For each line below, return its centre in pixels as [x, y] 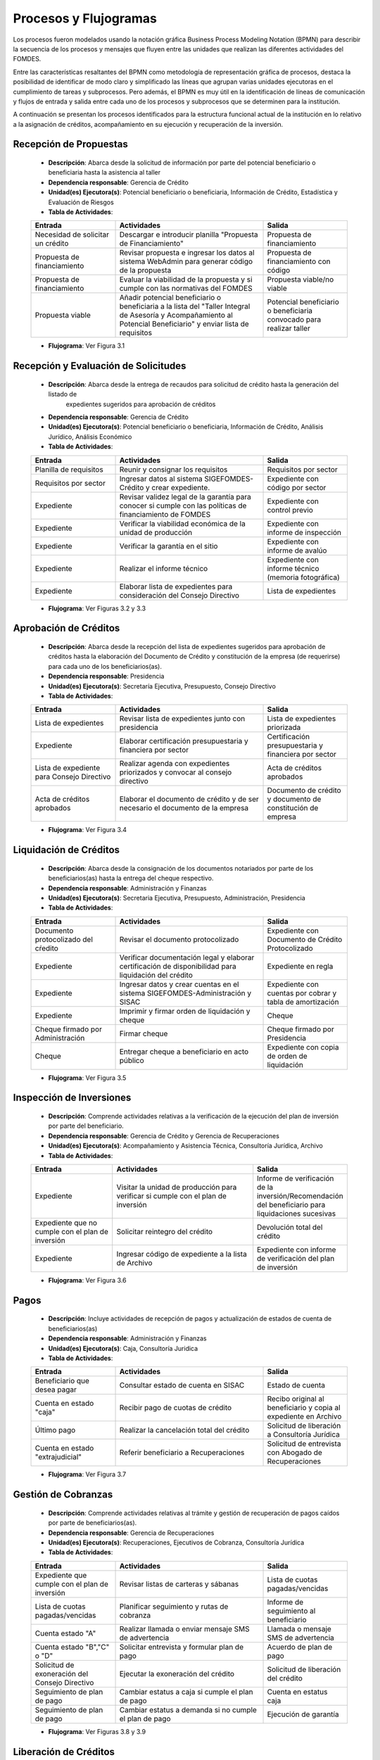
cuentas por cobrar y [302, 993]
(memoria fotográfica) [304, 577]
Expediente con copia [303, 1047]
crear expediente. [181, 487]
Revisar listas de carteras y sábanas [179, 1584]
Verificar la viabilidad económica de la [182, 523]
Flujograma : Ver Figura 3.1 [87, 346]
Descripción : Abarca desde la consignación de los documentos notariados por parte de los [181, 868]
